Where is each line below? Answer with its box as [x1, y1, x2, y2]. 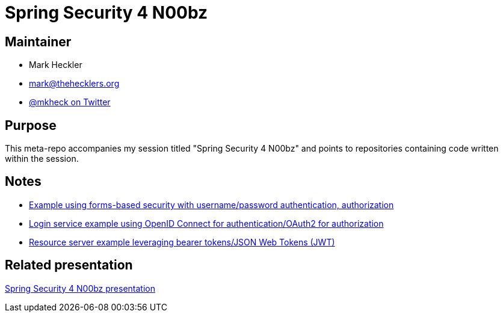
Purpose [5, 117, 57, 133]
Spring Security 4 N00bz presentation [5, 283, 155, 294]
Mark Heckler [29, 60, 82, 70]
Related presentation [5, 257, 133, 273]
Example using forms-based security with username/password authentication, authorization [29, 199, 394, 210]
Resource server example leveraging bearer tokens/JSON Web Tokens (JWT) [29, 236, 335, 247]
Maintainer [5, 34, 72, 49]
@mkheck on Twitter [29, 97, 111, 108]
